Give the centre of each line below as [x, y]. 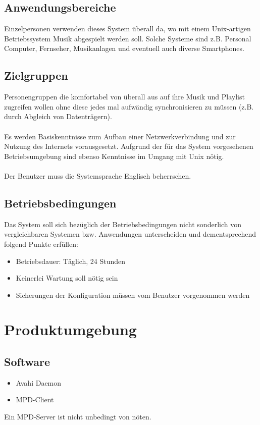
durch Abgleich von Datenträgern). [58, 116]
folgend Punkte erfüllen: [41, 244]
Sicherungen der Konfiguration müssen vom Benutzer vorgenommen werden [133, 295]
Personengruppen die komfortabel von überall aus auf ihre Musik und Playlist [124, 97]
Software [27, 362]
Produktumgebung [70, 329]
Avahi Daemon [39, 382]
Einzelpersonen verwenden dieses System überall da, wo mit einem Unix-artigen [127, 29]
